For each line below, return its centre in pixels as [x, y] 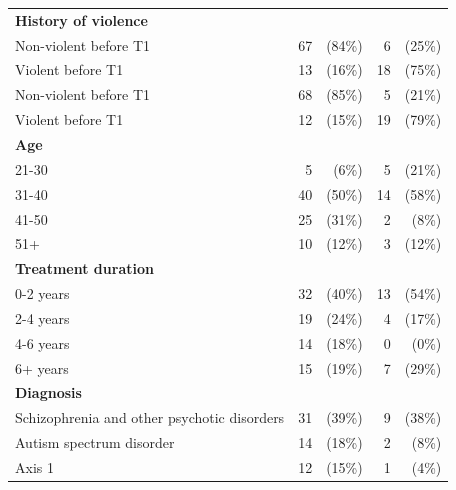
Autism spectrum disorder [95, 442]
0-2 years [42, 293]
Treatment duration [84, 268]
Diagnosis [48, 392]
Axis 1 [34, 466]
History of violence [81, 19]
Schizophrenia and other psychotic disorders [150, 417]
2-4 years [42, 317]
